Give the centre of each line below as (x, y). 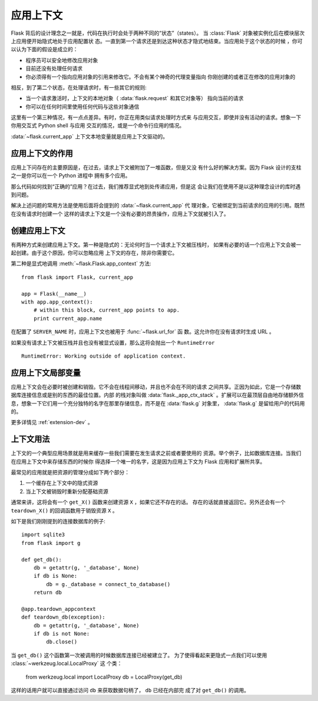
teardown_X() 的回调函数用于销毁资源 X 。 (64, 510)
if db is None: (55, 576)
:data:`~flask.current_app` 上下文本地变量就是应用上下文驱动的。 (89, 136)
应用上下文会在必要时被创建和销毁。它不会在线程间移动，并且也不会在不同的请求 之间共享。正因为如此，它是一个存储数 (156, 386)
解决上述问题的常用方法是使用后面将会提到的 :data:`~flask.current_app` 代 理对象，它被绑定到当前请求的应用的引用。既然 (158, 206)
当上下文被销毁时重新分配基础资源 (67, 491)
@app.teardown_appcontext (59, 609)
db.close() (62, 642)
